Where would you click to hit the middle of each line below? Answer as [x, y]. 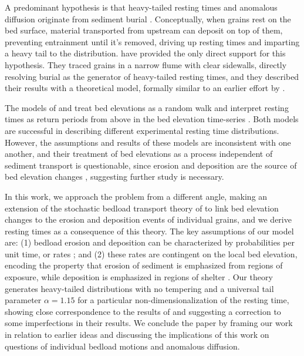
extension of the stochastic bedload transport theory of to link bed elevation [142, 208]
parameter [23, 300]
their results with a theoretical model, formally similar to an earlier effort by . [145, 88]
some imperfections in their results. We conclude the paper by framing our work [149, 323]
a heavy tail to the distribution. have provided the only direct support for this [145, 53]
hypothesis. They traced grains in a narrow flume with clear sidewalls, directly [146, 64]
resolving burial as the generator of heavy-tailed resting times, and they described [152, 76]
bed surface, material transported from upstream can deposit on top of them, [144, 30]
